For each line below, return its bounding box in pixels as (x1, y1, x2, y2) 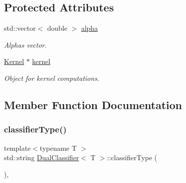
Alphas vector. (4, 39, 47, 50)
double (47, 23, 67, 33)
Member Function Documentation (4, 97, 183, 112)
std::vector (4, 23, 36, 33)
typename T (40, 142, 77, 153)
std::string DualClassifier (4, 152, 79, 163)
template (4, 142, 31, 153)
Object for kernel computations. (4, 72, 100, 83)
